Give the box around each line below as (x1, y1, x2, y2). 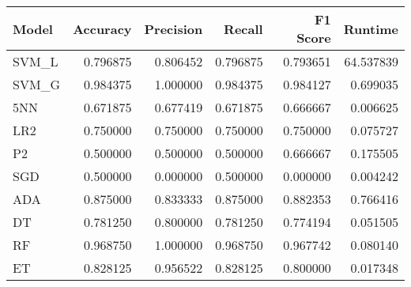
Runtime (343, 19, 398, 38)
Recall (224, 19, 263, 38)
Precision (144, 19, 203, 38)
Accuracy (73, 19, 132, 38)
